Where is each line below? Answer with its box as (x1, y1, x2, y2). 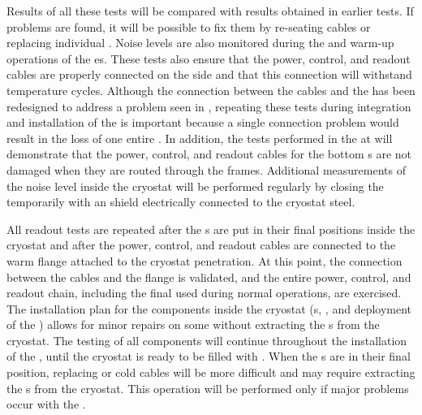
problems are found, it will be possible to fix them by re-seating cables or (6, 18, 371, 35)
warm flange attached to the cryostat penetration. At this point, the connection (6, 252, 403, 269)
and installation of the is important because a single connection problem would (6, 114, 399, 131)
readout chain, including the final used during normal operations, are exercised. (6, 284, 402, 301)
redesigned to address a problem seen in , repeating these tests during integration (6, 97, 411, 115)
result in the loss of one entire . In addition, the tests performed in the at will (6, 129, 393, 146)
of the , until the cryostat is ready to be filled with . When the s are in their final (6, 348, 411, 365)
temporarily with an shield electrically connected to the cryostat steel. (6, 193, 355, 210)
